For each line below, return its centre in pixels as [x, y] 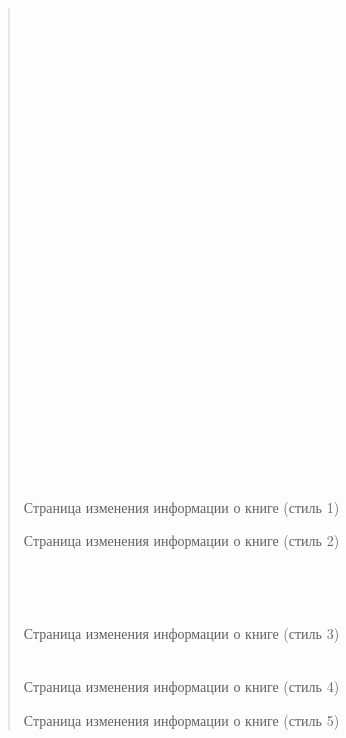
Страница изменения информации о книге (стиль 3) [181, 632]
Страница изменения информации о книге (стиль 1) [181, 506]
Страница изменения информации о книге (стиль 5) [181, 719]
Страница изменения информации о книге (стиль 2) [181, 540]
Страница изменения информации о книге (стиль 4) [181, 686]
